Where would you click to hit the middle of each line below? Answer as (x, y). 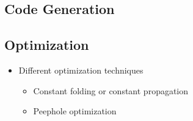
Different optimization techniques (81, 70)
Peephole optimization (75, 111)
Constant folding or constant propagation (111, 90)
